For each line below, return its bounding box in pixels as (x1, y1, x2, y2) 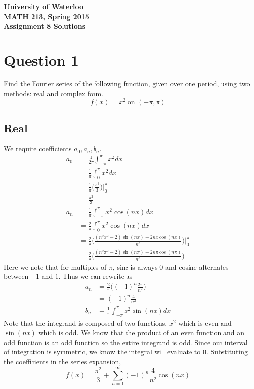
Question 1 (4, 49, 79, 70)
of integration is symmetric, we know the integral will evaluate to (4, 347, 201, 357)
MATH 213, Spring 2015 (4, 11, 89, 21)
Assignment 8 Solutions (4, 21, 86, 31)
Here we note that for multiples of (4, 261, 107, 272)
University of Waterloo (4, 1, 84, 11)
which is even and (178, 317, 232, 328)
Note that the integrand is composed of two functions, (4, 317, 167, 328)
